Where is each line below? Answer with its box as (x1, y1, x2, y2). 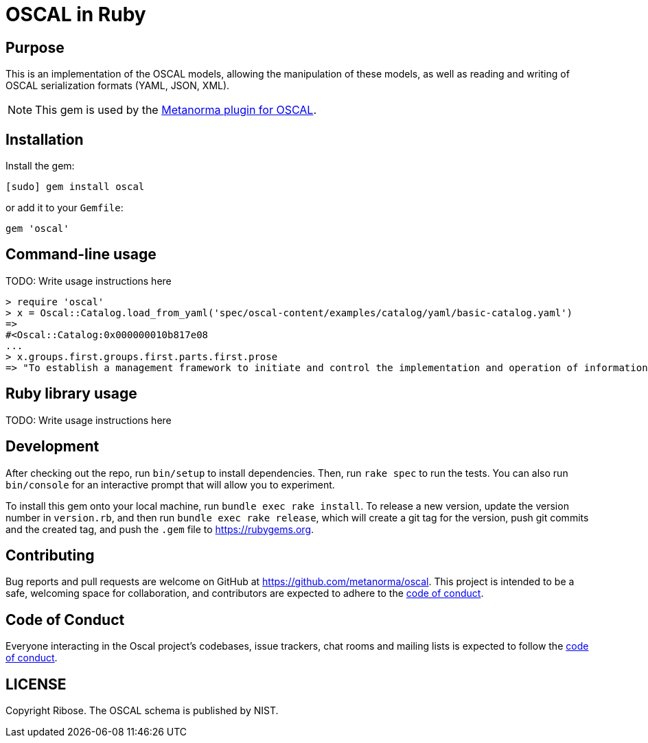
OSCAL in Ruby (5, 3, 146, 26)
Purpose (5, 38, 65, 56)
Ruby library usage (5, 385, 137, 403)
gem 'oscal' (5, 223, 69, 235)
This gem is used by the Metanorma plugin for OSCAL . (35, 103, 316, 117)
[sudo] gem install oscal (5, 181, 145, 193)
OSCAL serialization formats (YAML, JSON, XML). (5, 80, 230, 92)
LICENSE (5, 675, 67, 693)
